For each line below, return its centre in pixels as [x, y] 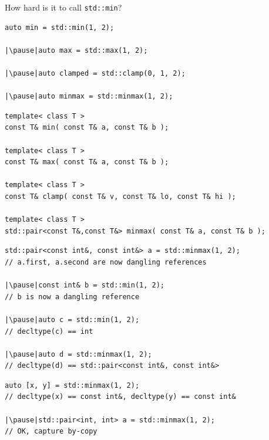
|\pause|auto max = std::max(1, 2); [76, 50]
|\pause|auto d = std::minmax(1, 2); [78, 354]
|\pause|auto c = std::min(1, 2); [72, 319]
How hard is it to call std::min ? [63, 7]
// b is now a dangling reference [72, 297]
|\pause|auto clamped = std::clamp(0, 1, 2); [95, 74]
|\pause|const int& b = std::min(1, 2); [85, 285]
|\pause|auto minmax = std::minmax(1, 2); [89, 97]
